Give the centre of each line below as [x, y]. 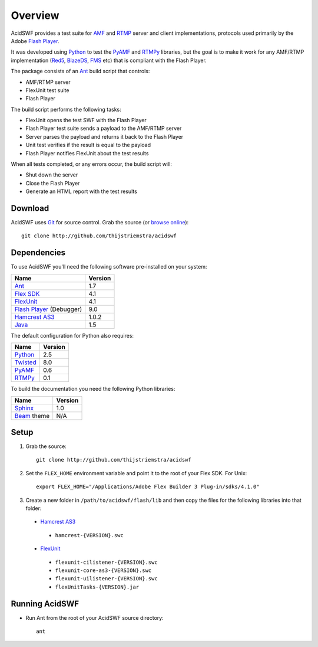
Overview [35, 15]
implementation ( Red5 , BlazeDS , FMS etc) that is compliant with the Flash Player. [109, 60]
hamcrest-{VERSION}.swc [89, 535]
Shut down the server [52, 175]
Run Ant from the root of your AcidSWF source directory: [95, 617]
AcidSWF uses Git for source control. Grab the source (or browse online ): [100, 223]
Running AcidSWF [45, 604]
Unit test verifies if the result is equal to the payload [88, 145]
